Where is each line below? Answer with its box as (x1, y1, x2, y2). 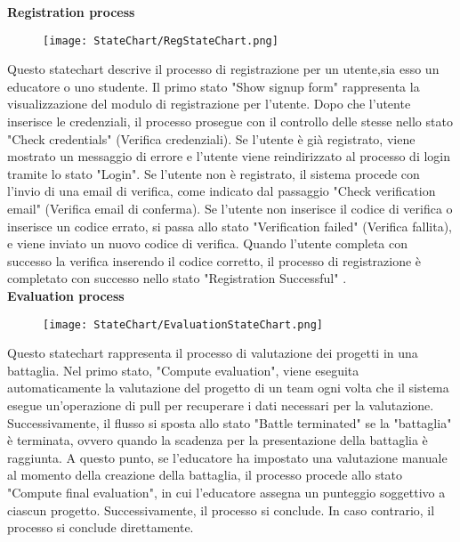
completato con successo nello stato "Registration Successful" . (7, 269, 347, 287)
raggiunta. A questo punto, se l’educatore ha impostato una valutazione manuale (7, 448, 448, 466)
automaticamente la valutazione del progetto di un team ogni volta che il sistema (7, 378, 449, 397)
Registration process (7, 3, 135, 20)
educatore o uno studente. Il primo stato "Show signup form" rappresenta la (7, 77, 420, 95)
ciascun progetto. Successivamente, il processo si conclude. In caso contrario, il (7, 500, 435, 519)
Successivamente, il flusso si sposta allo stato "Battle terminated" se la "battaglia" (7, 413, 452, 432)
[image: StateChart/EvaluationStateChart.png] (43, 318, 323, 331)
